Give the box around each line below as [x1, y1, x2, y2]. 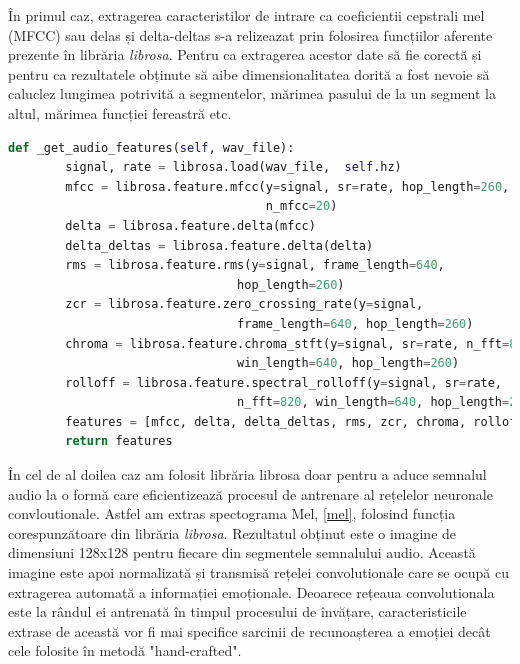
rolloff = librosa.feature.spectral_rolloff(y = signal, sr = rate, [65, 375, 503, 390]
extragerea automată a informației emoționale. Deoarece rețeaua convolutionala [8, 581, 495, 602]
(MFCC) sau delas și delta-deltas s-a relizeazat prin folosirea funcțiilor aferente [8, 24, 493, 45]
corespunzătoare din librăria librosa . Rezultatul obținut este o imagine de [8, 522, 457, 543]
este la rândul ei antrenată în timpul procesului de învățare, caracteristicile [8, 601, 467, 622]
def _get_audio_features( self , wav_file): [8, 140, 295, 155]
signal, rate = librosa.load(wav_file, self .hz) [65, 160, 402, 175]
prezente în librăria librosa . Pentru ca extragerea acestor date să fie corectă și [8, 44, 482, 65]
